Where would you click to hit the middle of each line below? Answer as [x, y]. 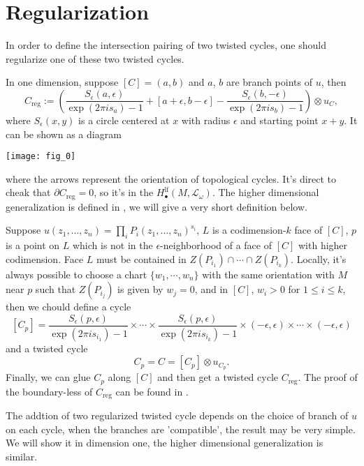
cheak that [28, 192]
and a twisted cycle [47, 348]
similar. [22, 457]
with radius [206, 120]
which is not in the [112, 245]
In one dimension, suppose [62, 82]
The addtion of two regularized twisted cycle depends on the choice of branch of [177, 415]
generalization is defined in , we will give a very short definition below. [156, 206]
